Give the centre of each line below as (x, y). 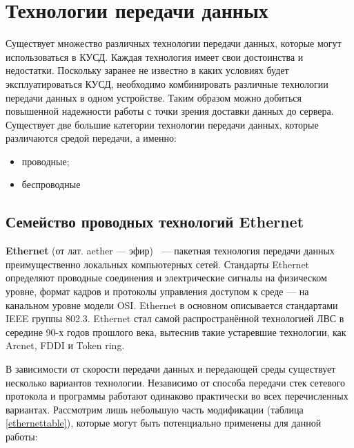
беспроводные (51, 184)
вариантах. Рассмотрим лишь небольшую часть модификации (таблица (155, 409)
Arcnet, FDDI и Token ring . (65, 345)
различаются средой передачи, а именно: (91, 138)
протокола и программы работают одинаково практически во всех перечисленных (177, 396)
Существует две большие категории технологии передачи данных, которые (162, 124)
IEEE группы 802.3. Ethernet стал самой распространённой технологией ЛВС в (175, 318)
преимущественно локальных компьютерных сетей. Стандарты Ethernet (158, 264)
